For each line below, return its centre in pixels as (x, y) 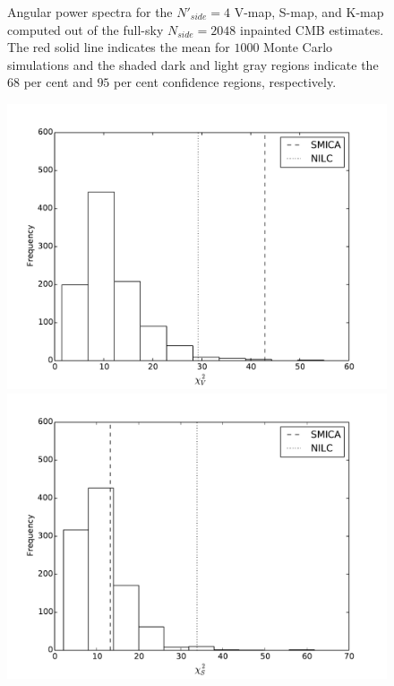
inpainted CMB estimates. (312, 29)
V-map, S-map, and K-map (309, 12)
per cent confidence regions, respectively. (225, 82)
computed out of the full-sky (86, 29)
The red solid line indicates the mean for (119, 47)
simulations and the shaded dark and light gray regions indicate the (193, 64)
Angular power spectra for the (90, 12)
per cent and (58, 82)
